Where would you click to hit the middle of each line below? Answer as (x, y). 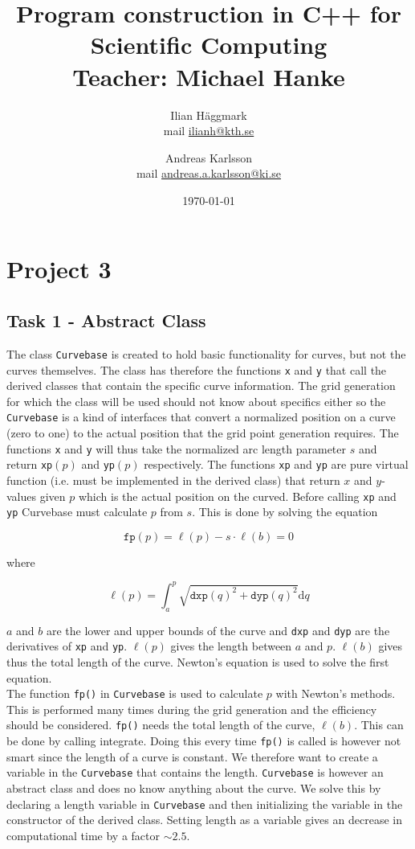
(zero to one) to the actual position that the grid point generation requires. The (203, 433)
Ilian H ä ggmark (209, 115)
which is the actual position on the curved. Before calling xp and (237, 496)
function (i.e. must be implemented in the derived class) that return (173, 480)
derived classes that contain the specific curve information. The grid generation (201, 386)
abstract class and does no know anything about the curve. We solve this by (194, 788)
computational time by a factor (83, 835)
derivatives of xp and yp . (67, 646)
